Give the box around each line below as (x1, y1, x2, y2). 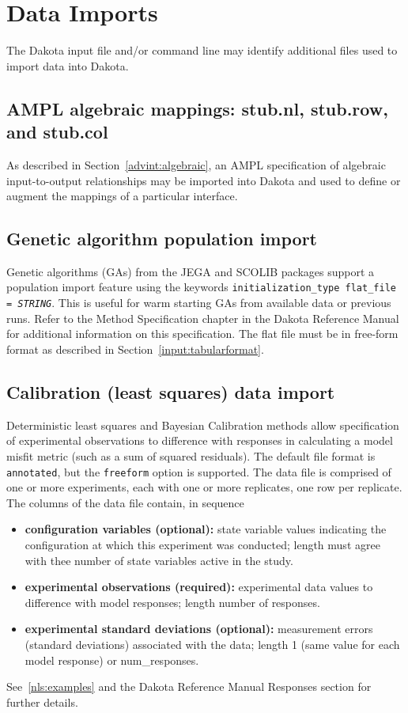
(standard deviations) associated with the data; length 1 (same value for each (25, 635, 400, 652)
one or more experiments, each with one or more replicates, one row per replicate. (6, 479, 402, 495)
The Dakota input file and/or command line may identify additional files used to (6, 42, 398, 59)
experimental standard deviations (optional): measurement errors (25, 620, 373, 637)
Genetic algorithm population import (6, 226, 317, 251)
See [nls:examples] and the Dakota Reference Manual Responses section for (6, 678, 372, 695)
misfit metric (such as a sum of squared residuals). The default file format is (6, 447, 376, 464)
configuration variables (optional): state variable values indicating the (25, 521, 387, 537)
